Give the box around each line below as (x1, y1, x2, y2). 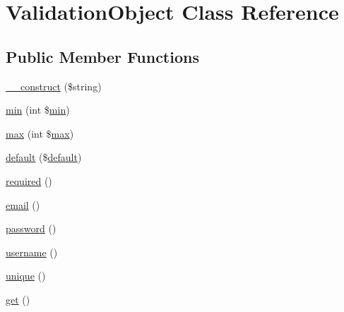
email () (6, 197, 40, 212)
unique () (6, 268, 46, 283)
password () (6, 221, 57, 236)
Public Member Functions (6, 45, 199, 67)
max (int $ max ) (6, 126, 74, 140)
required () (6, 173, 52, 188)
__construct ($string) (6, 78, 102, 93)
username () (6, 244, 58, 259)
